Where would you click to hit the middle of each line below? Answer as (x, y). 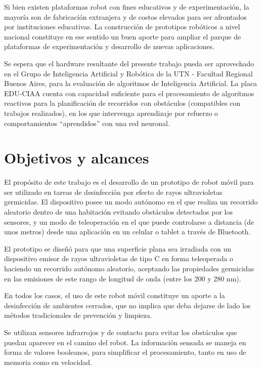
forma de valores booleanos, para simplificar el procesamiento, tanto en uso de (125, 352)
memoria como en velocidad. (48, 362)
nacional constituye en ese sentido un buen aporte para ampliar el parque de (123, 36)
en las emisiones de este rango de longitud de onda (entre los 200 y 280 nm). (123, 278)
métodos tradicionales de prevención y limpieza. (78, 315)
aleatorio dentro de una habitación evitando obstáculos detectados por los (118, 212)
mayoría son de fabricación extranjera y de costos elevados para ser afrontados (125, 16)
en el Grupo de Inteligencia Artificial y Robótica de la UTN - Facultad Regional (128, 73)
